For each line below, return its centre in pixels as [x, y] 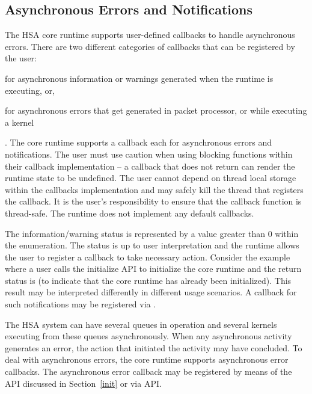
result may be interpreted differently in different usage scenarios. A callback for [151, 292]
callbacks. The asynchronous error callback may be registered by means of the [148, 371]
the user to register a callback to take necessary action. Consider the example [148, 257]
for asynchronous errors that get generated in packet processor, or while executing [156, 110]
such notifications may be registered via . [81, 304]
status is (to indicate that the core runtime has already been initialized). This [148, 280]
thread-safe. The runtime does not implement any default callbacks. [130, 213]
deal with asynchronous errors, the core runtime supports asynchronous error [147, 359]
